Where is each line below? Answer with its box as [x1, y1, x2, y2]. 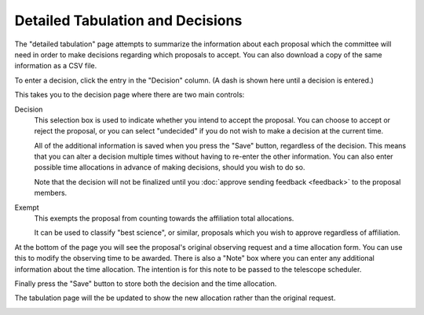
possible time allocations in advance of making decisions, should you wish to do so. [34, 163, 305, 172]
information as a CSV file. [14, 61, 97, 71]
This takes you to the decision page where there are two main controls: [14, 90, 245, 100]
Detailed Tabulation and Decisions [14, 12, 243, 29]
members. [34, 189, 68, 198]
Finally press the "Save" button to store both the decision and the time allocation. [14, 279, 277, 288]
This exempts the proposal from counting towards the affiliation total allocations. [34, 214, 294, 223]
